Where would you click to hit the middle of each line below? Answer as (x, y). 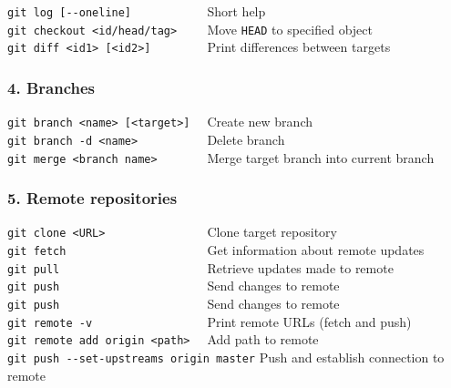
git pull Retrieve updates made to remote (200, 267)
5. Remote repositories (92, 198)
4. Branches (51, 87)
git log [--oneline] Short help (137, 11)
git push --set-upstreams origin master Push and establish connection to (226, 357)
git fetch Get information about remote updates (216, 250)
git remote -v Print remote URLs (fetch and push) (210, 321)
